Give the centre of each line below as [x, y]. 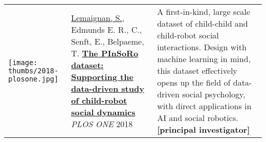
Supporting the [102, 76]
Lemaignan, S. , [98, 17]
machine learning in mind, [204, 59]
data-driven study [108, 88]
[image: [23, 62]
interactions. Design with [202, 47]
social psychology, [214, 94]
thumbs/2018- [34, 70]
